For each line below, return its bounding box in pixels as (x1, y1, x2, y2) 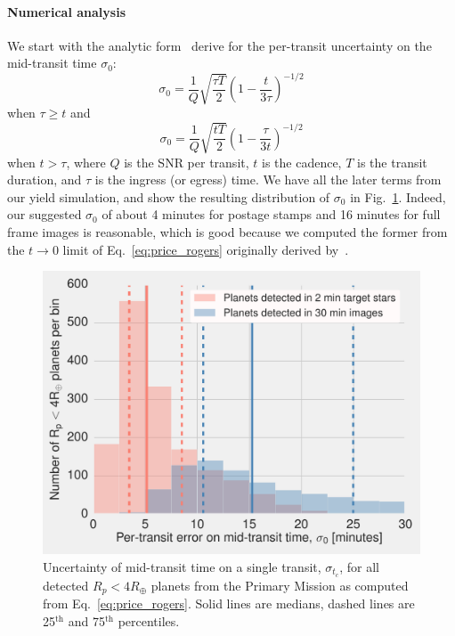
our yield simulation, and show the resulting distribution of (7, 187, 330, 206)
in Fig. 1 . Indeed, (350, 187, 446, 206)
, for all (339, 557, 379, 575)
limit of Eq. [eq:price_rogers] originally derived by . (62, 240, 349, 258)
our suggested (7, 205, 82, 224)
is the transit (357, 152, 427, 171)
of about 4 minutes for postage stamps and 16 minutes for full (102, 205, 441, 224)
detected (43, 575, 89, 594)
